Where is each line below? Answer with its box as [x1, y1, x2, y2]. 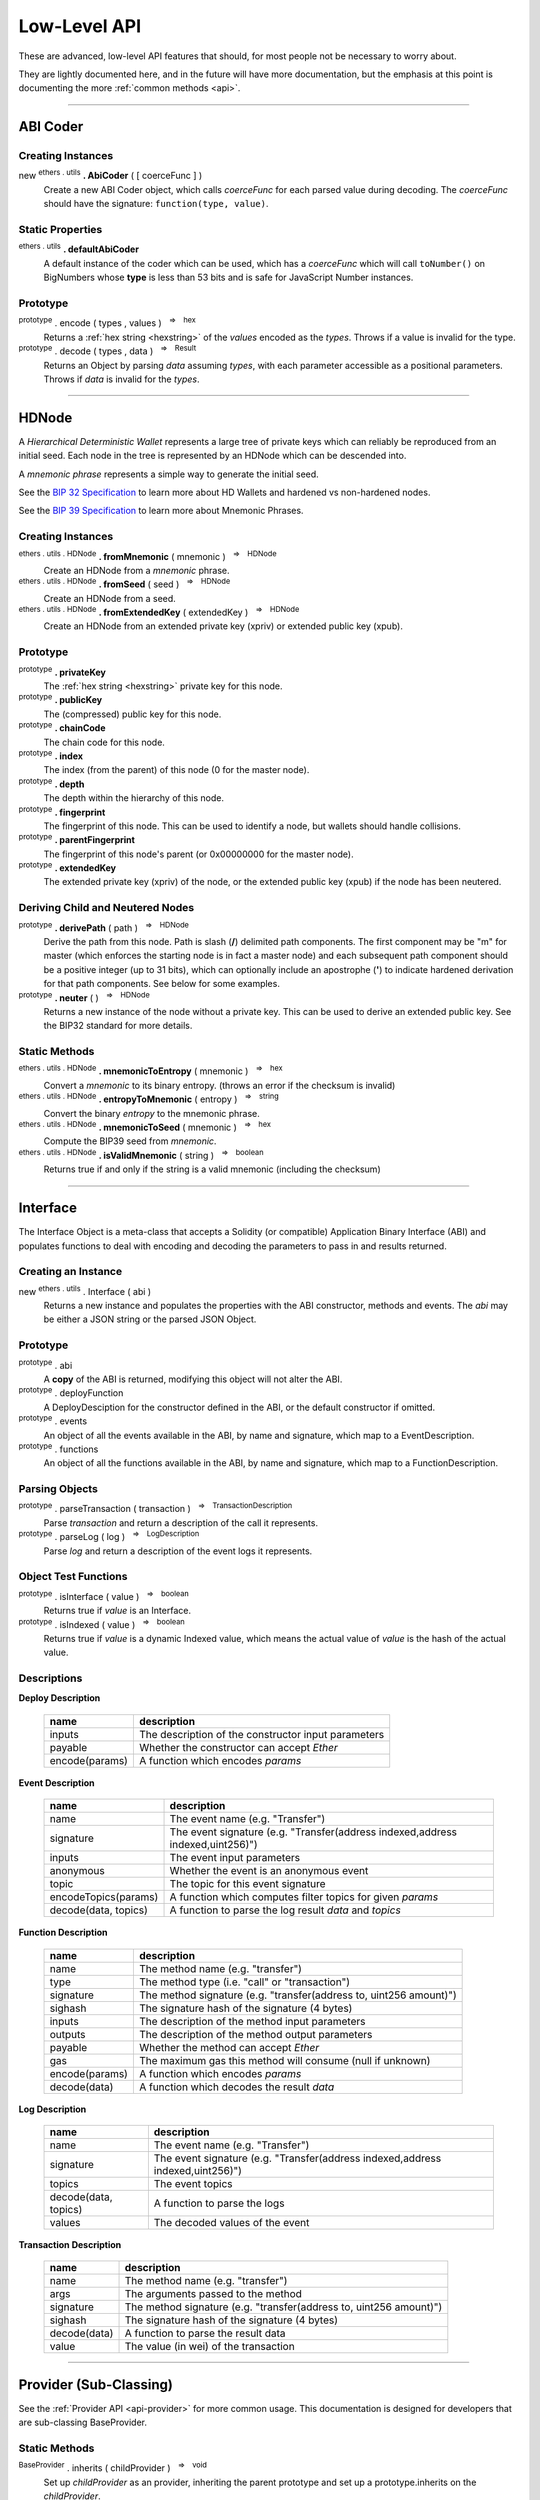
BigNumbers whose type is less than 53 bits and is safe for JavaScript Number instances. [43, 271, 414, 284]
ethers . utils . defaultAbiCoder [18, 241, 140, 255]
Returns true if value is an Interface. [43, 1605, 192, 1617]
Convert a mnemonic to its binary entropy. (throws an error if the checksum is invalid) [43, 1079, 396, 1091]
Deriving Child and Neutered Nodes [18, 901, 195, 915]
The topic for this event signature [169, 1877, 326, 1891]
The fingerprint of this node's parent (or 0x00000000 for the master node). [43, 848, 354, 860]
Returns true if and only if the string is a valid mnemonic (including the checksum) [43, 1163, 381, 1175]
